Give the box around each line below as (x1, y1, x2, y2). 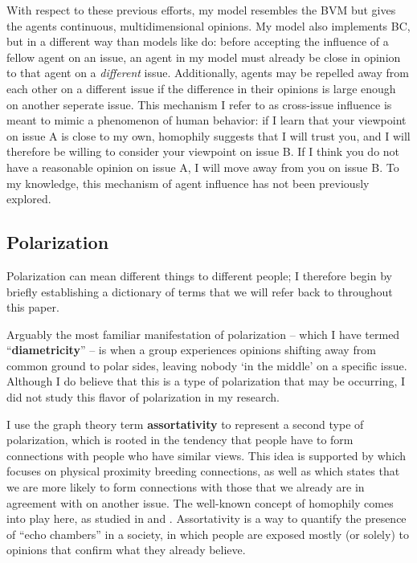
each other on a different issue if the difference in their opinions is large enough (6, 80, 396, 96)
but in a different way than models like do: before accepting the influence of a (6, 33, 389, 50)
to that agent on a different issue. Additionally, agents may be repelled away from (6, 64, 409, 81)
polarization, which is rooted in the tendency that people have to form (6, 431, 354, 448)
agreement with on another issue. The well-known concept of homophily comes (6, 494, 394, 511)
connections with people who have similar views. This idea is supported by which (6, 447, 407, 463)
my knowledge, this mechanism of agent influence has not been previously (6, 174, 370, 191)
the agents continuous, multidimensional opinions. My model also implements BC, (6, 17, 411, 34)
